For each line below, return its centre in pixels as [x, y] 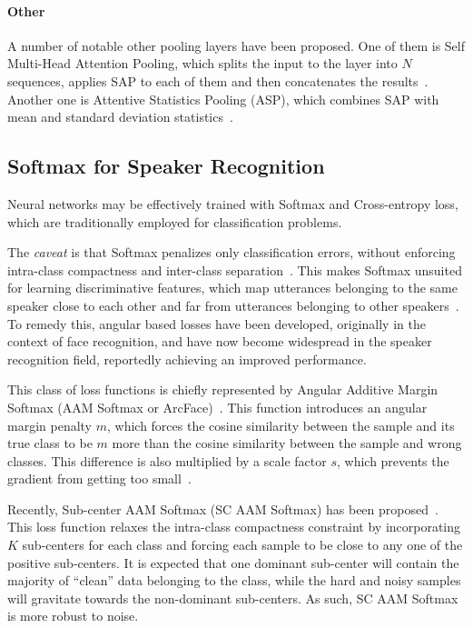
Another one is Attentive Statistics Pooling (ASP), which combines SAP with [223, 99]
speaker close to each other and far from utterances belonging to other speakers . [233, 305]
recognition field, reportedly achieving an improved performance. [187, 359]
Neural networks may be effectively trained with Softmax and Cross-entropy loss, [233, 203]
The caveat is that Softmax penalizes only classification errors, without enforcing [232, 252]
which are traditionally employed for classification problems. [175, 221]
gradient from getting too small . [99, 478]
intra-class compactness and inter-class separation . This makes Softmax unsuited [235, 269]
